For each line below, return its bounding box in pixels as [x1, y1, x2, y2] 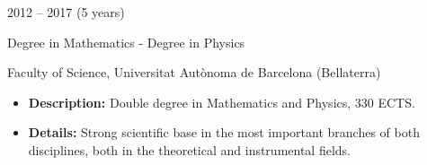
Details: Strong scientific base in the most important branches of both [28, 123, 420, 142]
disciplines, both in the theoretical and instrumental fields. [28, 140, 351, 159]
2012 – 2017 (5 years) [7, 3, 125, 21]
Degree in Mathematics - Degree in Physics [7, 32, 245, 51]
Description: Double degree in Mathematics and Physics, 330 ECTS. [28, 92, 415, 111]
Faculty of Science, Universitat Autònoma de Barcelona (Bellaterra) [7, 63, 381, 82]
